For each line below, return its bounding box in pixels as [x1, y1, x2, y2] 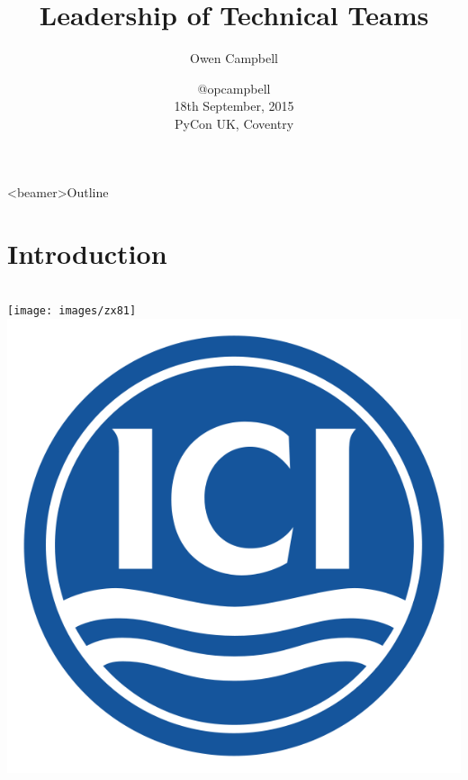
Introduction [7, 235, 167, 272]
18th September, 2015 [174, 96, 294, 115]
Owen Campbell [190, 49, 278, 68]
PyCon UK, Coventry [174, 113, 294, 132]
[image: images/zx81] [7, 304, 137, 318]
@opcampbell [197, 78, 271, 97]
